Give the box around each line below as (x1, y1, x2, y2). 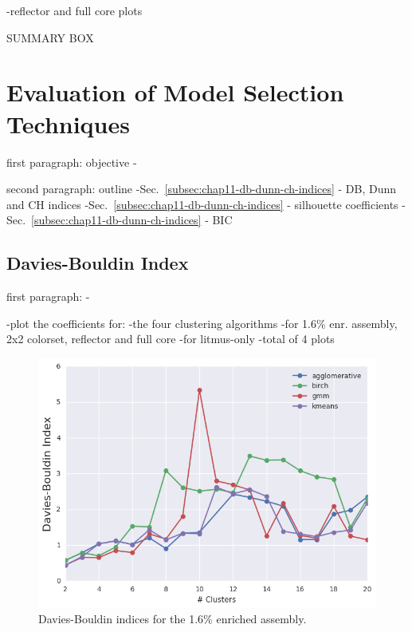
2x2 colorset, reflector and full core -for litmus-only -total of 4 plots (6, 330, 335, 347)
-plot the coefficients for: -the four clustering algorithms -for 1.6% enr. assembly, (6, 314, 398, 331)
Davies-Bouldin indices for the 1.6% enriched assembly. (38, 610, 307, 627)
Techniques (6, 107, 130, 140)
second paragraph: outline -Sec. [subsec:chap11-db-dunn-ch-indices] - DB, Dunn (6, 180, 397, 197)
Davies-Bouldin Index (6, 251, 189, 275)
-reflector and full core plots (6, 2, 143, 18)
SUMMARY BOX (6, 29, 94, 45)
